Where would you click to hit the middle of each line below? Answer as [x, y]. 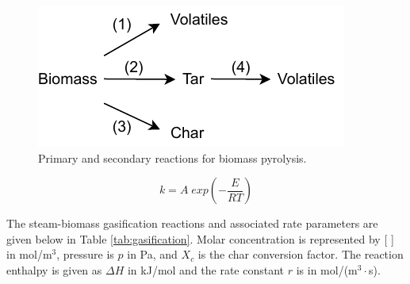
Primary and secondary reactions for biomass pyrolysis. [172, 157]
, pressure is [85, 254]
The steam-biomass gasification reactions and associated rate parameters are [192, 223]
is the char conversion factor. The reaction [301, 254]
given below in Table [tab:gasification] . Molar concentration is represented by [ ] [200, 238]
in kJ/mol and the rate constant [206, 269]
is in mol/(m [327, 269]
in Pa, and [152, 254]
